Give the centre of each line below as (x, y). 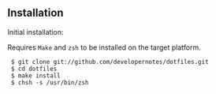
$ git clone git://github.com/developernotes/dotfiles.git (110, 62)
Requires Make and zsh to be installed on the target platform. (104, 47)
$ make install (35, 75)
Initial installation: (35, 32)
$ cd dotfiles (34, 69)
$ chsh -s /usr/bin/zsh (50, 82)
